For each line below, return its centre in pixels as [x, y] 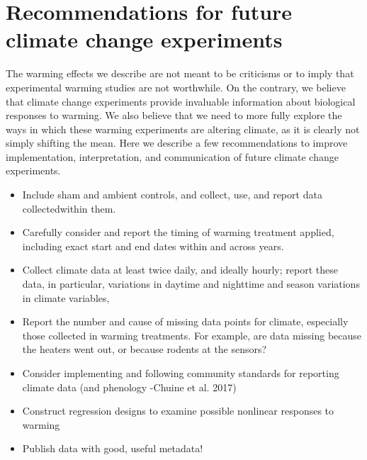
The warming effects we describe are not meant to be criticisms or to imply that [180, 73]
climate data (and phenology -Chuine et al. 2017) [129, 387]
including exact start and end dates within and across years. [153, 246]
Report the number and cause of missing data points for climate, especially [185, 321]
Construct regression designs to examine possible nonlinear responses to [178, 411]
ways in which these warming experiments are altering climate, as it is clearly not [183, 129]
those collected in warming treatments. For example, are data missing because [192, 335]
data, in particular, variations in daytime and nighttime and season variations [191, 284]
